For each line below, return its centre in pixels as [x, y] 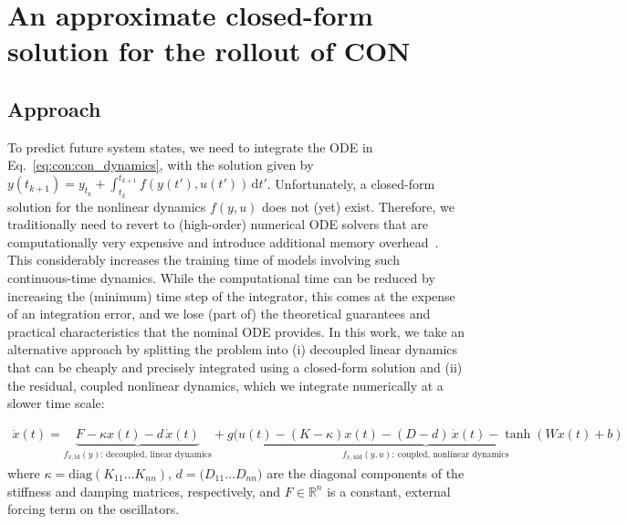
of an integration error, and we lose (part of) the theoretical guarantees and [219, 314]
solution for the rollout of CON [209, 51]
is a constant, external [389, 491]
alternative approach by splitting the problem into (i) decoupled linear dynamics [233, 349]
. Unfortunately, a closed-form [351, 183]
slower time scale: [56, 403]
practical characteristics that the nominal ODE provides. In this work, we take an [236, 331]
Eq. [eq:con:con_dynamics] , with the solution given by [161, 165]
